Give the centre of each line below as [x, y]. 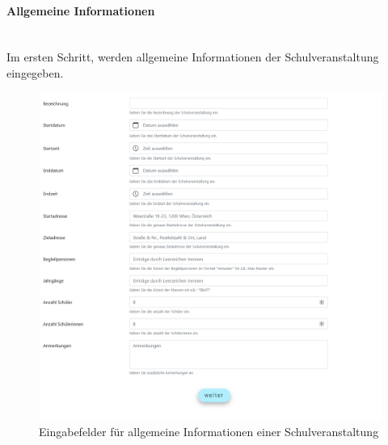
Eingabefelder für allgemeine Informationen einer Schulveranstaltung [209, 431]
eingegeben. [35, 72]
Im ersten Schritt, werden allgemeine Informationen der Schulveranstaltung [193, 57]
